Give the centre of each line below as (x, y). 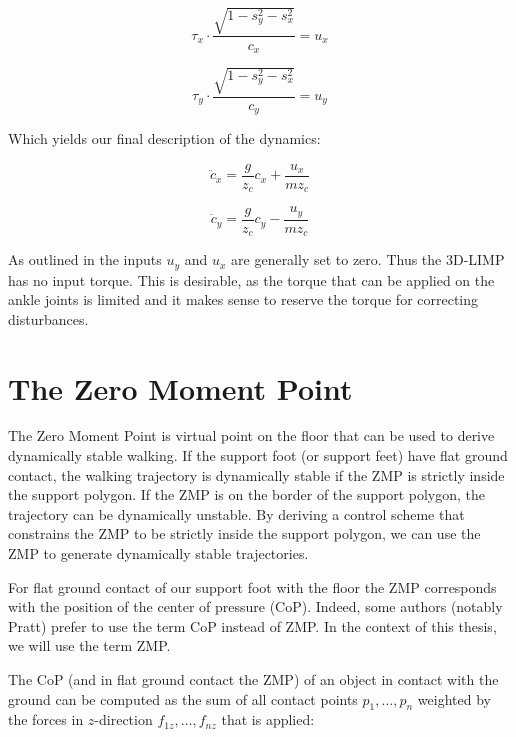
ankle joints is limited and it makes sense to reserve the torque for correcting (243, 299)
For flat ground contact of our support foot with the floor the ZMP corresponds (252, 586)
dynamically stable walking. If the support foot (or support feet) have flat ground (258, 455)
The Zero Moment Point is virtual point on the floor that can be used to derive (251, 435)
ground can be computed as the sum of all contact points (183, 698)
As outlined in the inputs (85, 259)
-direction (123, 719)
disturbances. (48, 318)
